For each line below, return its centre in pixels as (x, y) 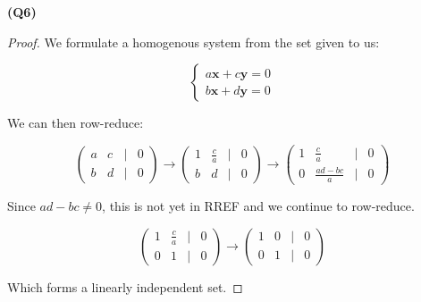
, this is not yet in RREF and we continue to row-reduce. (258, 206)
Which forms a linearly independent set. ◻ (125, 286)
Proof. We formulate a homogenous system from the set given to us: (194, 42)
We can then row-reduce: (76, 123)
